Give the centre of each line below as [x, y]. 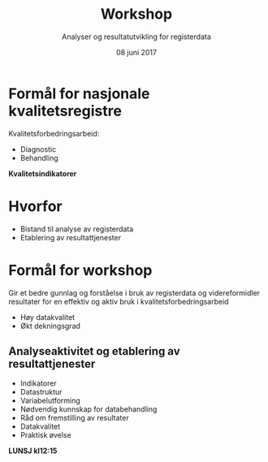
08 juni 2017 [136, 52]
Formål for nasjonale [79, 93]
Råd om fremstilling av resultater [74, 418]
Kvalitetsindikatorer [43, 173]
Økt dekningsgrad [50, 326]
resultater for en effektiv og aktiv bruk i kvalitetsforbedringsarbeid [119, 301]
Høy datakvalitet [48, 317]
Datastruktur [41, 392]
